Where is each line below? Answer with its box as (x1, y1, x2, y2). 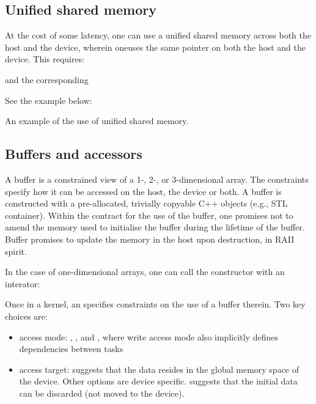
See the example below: (5, 94, 92, 106)
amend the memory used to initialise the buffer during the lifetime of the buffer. (5, 221, 305, 233)
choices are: (5, 309, 48, 322)
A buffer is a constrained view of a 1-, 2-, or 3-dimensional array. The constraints (5, 172, 309, 185)
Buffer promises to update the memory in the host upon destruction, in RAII (5, 232, 295, 245)
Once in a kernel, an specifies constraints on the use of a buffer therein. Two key (5, 298, 306, 310)
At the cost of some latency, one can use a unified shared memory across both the (5, 29, 312, 42)
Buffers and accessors (5, 144, 142, 163)
